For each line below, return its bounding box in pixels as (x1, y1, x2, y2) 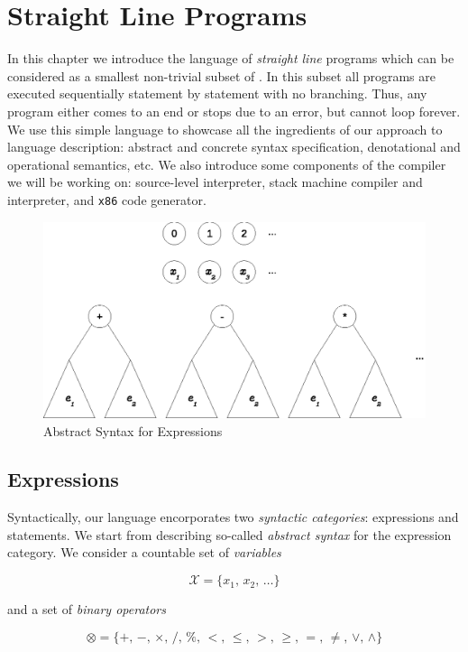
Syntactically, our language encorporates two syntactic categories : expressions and (7, 508, 459, 526)
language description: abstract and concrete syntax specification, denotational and (7, 137, 461, 156)
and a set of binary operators (7, 600, 166, 619)
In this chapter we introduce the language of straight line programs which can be (7, 49, 454, 68)
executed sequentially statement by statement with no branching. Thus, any (7, 84, 427, 103)
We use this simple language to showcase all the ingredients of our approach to (7, 119, 443, 138)
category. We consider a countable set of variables (7, 543, 281, 562)
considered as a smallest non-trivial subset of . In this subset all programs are (7, 66, 436, 85)
